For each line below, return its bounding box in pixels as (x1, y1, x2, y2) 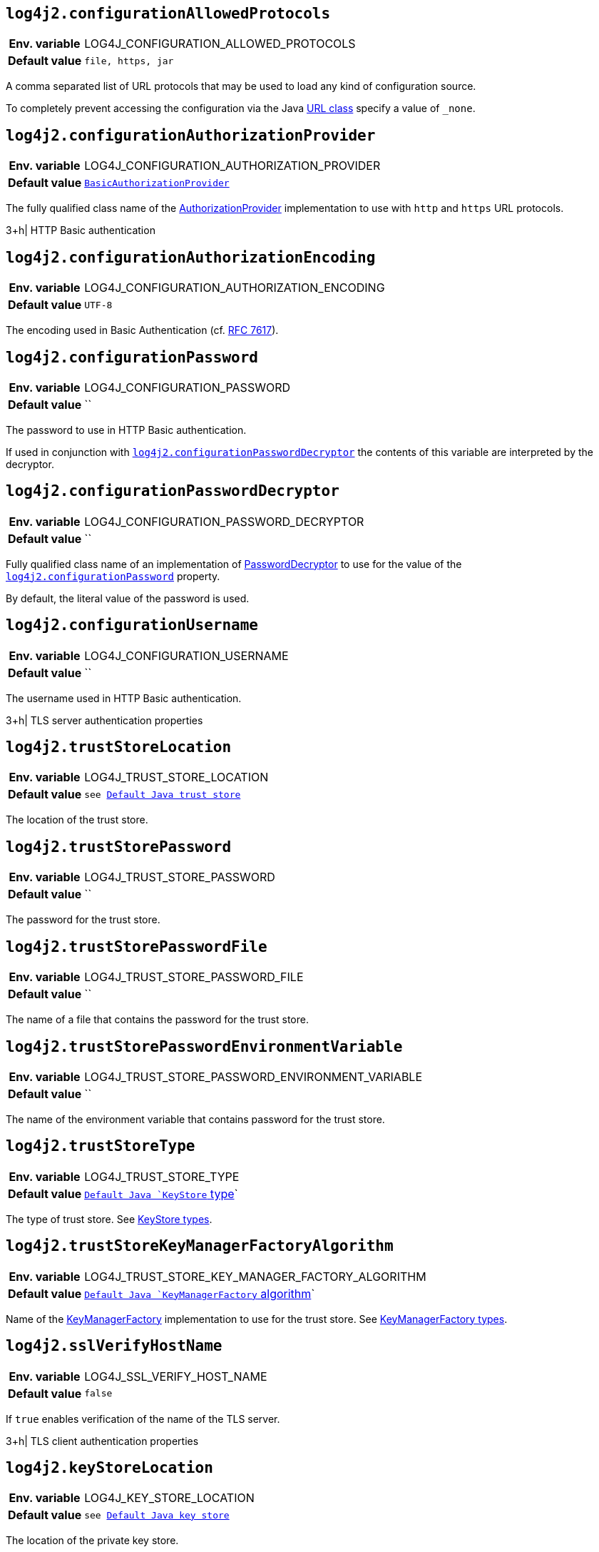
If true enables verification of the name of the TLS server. (6, 1412, 280, 1425)
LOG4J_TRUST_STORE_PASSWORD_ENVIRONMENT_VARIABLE (84, 1070, 423, 1085)
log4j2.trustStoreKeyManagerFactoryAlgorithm (6, 1237, 394, 1255)
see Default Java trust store (84, 788, 241, 800)
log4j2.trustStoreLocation (6, 739, 232, 756)
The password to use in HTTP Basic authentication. (6, 423, 247, 436)
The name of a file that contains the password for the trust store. (6, 1013, 309, 1026)
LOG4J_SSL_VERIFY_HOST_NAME (84, 1369, 267, 1384)
